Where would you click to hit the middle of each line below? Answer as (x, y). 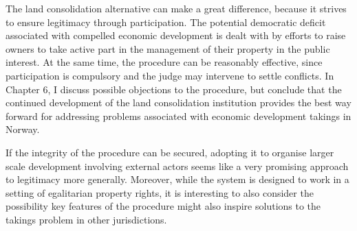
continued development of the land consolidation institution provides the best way (178, 102)
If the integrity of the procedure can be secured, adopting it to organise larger (170, 152)
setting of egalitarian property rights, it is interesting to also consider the (160, 192)
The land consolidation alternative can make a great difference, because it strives (176, 8)
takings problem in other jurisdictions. (86, 219)
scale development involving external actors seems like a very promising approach (177, 166)
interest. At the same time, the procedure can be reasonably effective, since (164, 62)
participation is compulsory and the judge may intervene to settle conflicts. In (170, 75)
